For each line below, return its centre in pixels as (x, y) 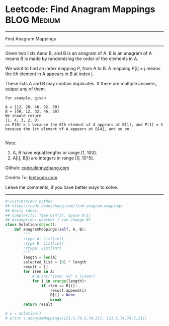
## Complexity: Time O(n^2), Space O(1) (48, 215)
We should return (23, 116)
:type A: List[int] (44, 239)
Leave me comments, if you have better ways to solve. (62, 187)
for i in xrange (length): (59, 281)
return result (38, 305)
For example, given (26, 98)
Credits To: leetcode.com (31, 177)
